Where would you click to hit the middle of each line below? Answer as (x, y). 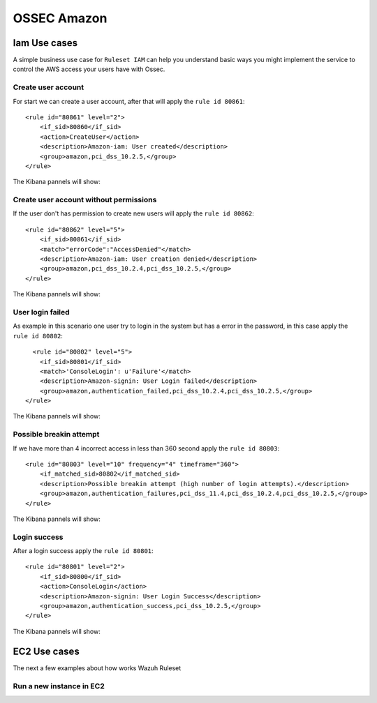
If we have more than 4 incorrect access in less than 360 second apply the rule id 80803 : (146, 448)
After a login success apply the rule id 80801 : (83, 551)
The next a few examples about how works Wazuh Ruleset (97, 668)
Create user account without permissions (85, 200)
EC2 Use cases (46, 651)
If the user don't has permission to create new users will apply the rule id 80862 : (133, 213)
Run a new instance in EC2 (59, 686)
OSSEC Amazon (60, 18)
